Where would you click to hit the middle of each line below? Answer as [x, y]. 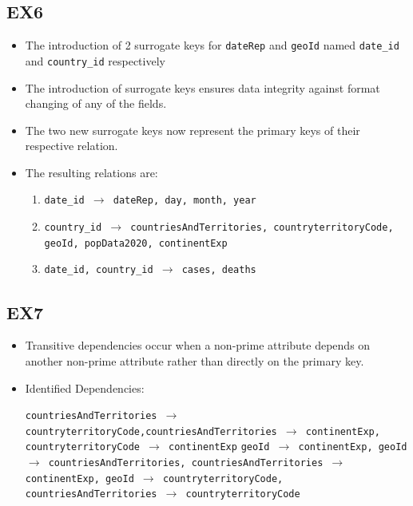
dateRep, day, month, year [185, 201]
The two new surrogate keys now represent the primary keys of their [193, 130]
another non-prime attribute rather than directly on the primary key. [195, 360]
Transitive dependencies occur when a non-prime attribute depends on [198, 345]
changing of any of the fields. [96, 103]
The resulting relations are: [91, 172]
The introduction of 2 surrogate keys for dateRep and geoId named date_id [212, 45]
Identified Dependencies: [85, 387]
